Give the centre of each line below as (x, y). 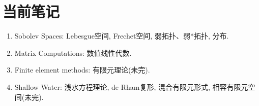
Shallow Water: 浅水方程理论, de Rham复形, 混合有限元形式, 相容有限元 (131, 86)
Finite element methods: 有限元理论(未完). (82, 70)
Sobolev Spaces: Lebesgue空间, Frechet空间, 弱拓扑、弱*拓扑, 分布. (122, 36)
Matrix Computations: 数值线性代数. (73, 52)
